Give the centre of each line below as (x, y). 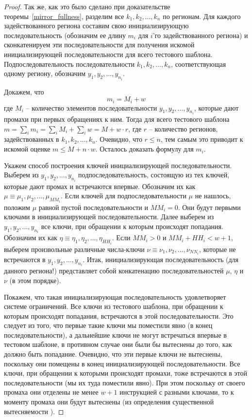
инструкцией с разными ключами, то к (177, 392)
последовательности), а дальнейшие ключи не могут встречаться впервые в (115, 334)
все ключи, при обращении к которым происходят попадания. (132, 226)
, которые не (218, 249)
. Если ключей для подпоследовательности (124, 196)
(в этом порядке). (35, 280)
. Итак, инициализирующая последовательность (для (160, 259)
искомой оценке (27, 149)
